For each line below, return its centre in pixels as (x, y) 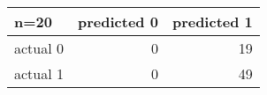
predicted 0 (118, 22)
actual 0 (39, 48)
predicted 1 (212, 22)
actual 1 (39, 73)
